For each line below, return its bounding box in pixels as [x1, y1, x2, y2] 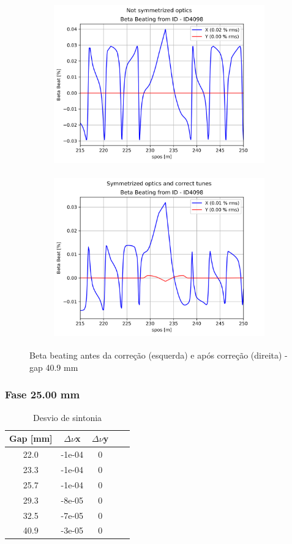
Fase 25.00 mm [5, 387, 80, 402]
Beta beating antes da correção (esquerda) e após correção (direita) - [29, 349, 288, 362]
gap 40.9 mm [29, 360, 78, 373]
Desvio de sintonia [33, 411, 102, 423]
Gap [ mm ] [9, 432, 53, 445]
